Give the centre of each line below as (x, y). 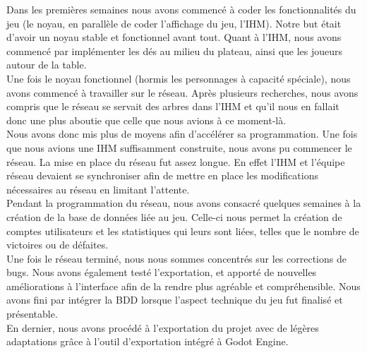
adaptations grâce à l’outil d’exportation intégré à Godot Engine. (148, 341)
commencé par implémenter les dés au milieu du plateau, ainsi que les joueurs (175, 50)
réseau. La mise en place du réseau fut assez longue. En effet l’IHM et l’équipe (176, 161)
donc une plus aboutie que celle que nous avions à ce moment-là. (146, 120)
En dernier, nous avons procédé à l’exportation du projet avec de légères (163, 327)
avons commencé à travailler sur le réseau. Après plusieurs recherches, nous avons (182, 92)
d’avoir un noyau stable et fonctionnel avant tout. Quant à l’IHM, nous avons (174, 37)
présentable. (32, 314)
